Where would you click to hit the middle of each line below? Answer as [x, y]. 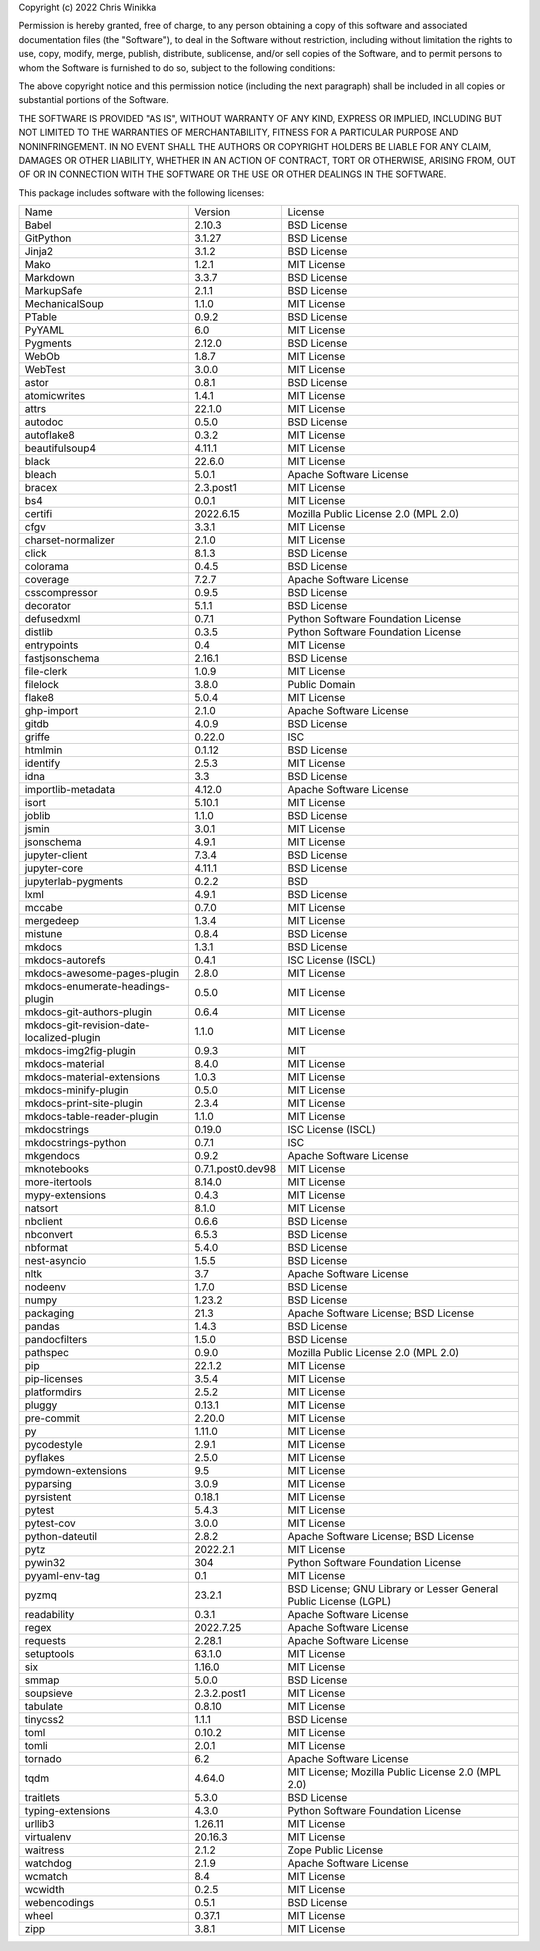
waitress [44, 1850]
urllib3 [39, 1824]
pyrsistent [48, 1497]
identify [42, 763]
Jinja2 [39, 252]
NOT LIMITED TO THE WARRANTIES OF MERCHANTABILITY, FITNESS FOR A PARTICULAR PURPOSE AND [238, 132]
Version [212, 212]
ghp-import [51, 711]
